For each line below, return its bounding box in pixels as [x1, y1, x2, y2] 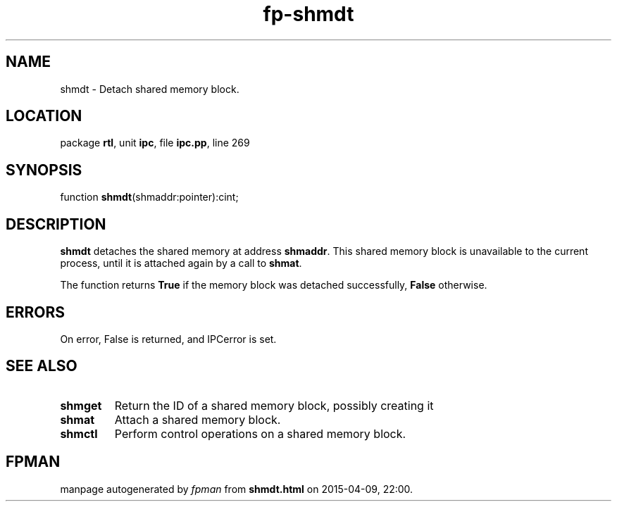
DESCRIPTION [6, 215, 106, 233]
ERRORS [6, 303, 66, 321]
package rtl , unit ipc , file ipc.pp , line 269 [60, 137, 250, 149]
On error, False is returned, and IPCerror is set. [60, 332, 277, 345]
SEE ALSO [6, 357, 77, 375]
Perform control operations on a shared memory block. [114, 426, 406, 441]
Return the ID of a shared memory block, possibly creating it [114, 398, 434, 413]
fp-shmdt [263, 2, 354, 26]
